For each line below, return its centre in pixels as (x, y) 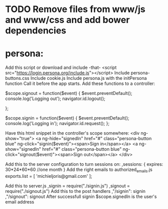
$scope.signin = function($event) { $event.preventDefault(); (67, 118)
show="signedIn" (23, 149)
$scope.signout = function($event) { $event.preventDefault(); (69, 93)
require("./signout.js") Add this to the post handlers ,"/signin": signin (75, 191)
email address (20, 201)
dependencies (36, 31)
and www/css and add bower (67, 20)
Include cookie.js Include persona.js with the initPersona (89, 78)
